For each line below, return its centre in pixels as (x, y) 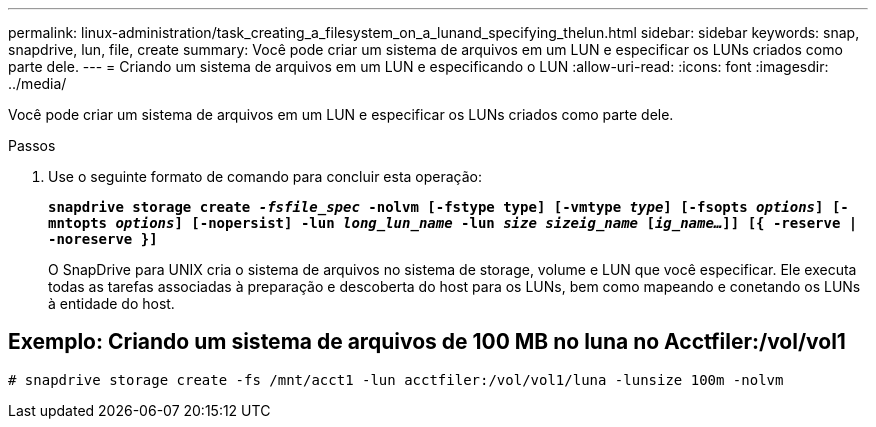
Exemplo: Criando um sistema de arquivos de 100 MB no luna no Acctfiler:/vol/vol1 (427, 342)
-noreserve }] (103, 239)
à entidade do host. (111, 303)
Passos (32, 145)
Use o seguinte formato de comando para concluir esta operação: (265, 176)
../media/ (37, 83)
